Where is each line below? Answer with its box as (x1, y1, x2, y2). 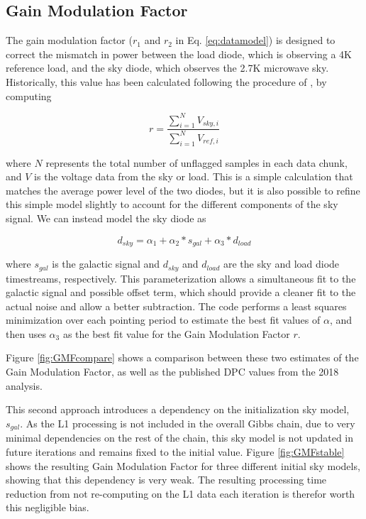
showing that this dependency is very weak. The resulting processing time (6, 472, 327, 487)
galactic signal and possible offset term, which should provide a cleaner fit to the (6, 285, 356, 300)
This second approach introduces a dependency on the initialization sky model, (6, 402, 350, 417)
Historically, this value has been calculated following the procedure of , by (6, 74, 327, 89)
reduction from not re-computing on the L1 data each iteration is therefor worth (6, 486, 355, 501)
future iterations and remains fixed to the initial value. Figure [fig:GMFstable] (6, 444, 345, 459)
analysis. (6, 378, 43, 393)
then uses (6, 326, 46, 341)
